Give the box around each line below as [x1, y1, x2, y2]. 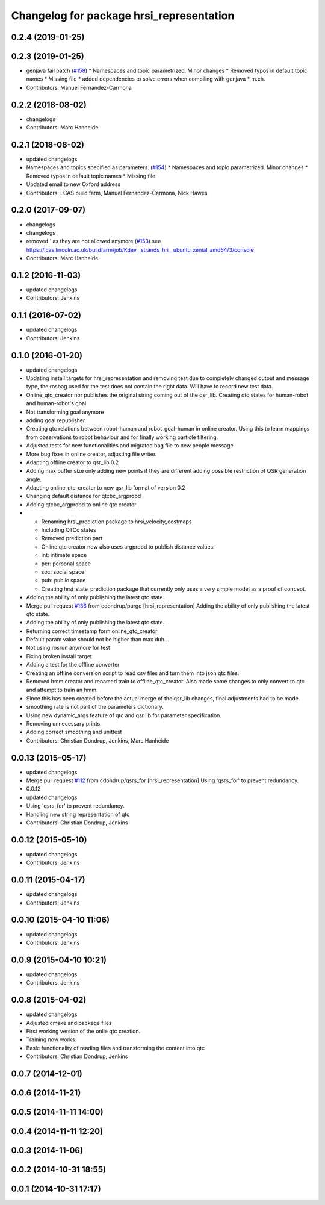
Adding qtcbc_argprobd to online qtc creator [26, 500, 137, 508]
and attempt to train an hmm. [26, 687, 99, 694]
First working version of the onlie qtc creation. [26, 1027, 141, 1035]
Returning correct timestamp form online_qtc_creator [26, 627, 158, 635]
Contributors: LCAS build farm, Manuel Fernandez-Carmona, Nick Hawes [26, 189, 208, 196]
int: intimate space [41, 552, 87, 559]
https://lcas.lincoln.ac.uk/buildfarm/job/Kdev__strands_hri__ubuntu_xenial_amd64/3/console [26, 246, 254, 253]
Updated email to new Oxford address [26, 181, 121, 188]
